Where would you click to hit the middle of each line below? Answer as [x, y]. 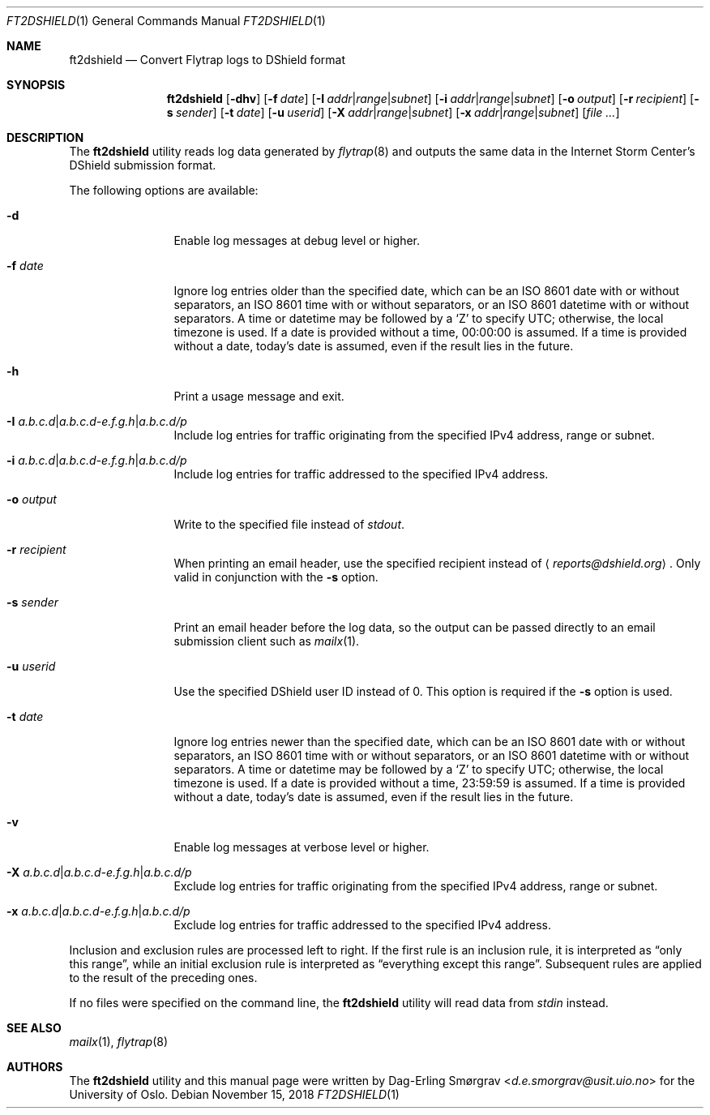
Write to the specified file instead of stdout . [289, 524]
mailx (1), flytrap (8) [119, 1042]
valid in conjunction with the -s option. [276, 577]
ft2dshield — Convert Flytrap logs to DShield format [207, 60]
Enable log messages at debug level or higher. [297, 240]
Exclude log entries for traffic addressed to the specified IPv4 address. [363, 925]
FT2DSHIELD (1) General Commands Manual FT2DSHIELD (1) [166, 21]
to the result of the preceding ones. [163, 978]
